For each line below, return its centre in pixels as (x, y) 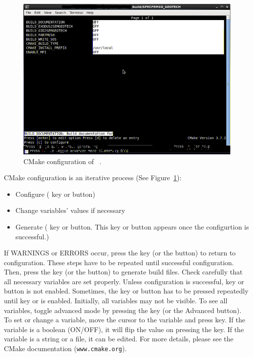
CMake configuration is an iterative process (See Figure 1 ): (93, 178)
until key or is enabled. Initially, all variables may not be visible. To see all (116, 301)
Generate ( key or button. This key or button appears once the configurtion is (132, 226)
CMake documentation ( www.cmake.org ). (65, 348)
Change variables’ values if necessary (70, 210)
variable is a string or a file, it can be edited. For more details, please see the (119, 339)
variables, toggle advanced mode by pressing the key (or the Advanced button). (123, 310)
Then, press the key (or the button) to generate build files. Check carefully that (123, 272)
